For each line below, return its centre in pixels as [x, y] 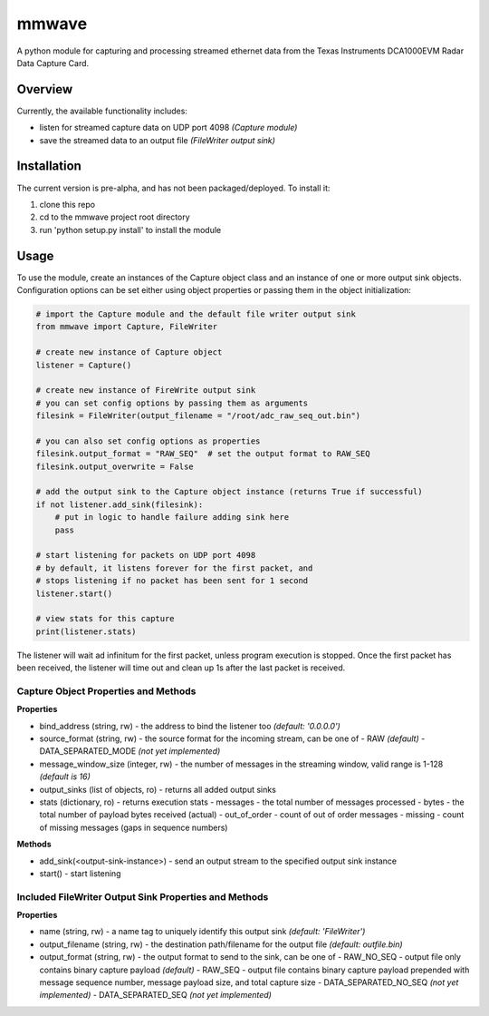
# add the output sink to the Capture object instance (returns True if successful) [229, 492]
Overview [45, 89]
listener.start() [74, 593]
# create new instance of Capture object [129, 352]
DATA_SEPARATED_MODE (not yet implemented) [130, 751]
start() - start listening [80, 873]
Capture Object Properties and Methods [106, 691]
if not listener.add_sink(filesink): [120, 504]
